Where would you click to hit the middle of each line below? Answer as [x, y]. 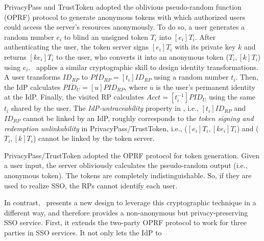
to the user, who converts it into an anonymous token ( [142, 56]
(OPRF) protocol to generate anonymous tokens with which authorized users [125, 17]
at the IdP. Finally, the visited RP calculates [74, 97]
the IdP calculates [32, 87]
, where [136, 87]
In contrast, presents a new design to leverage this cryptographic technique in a [130, 202]
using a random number [191, 77]
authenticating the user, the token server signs [77, 47]
